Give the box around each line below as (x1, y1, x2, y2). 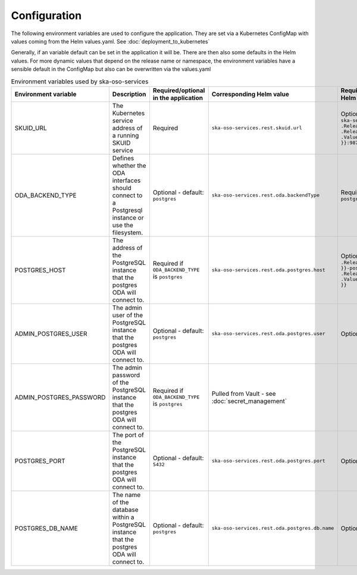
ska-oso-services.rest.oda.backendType (211, 192, 320, 199)
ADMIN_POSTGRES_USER (14, 329, 87, 337)
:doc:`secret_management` (211, 396, 287, 405)
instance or (112, 213, 144, 221)
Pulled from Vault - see (211, 389, 276, 398)
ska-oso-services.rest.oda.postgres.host (211, 267, 325, 273)
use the (112, 221, 134, 229)
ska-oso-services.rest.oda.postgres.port (211, 458, 325, 464)
